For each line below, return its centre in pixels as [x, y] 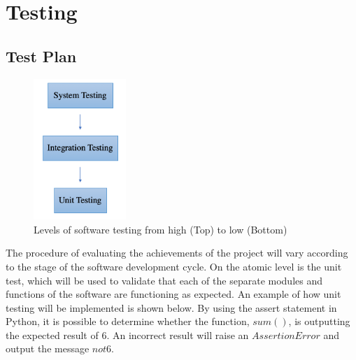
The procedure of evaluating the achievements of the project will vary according [177, 253]
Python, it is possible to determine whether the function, [128, 321]
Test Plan [41, 56]
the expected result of [52, 334]
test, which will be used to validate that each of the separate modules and [164, 280]
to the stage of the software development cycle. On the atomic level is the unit [174, 266]
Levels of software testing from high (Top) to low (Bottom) [161, 229]
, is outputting [319, 321]
